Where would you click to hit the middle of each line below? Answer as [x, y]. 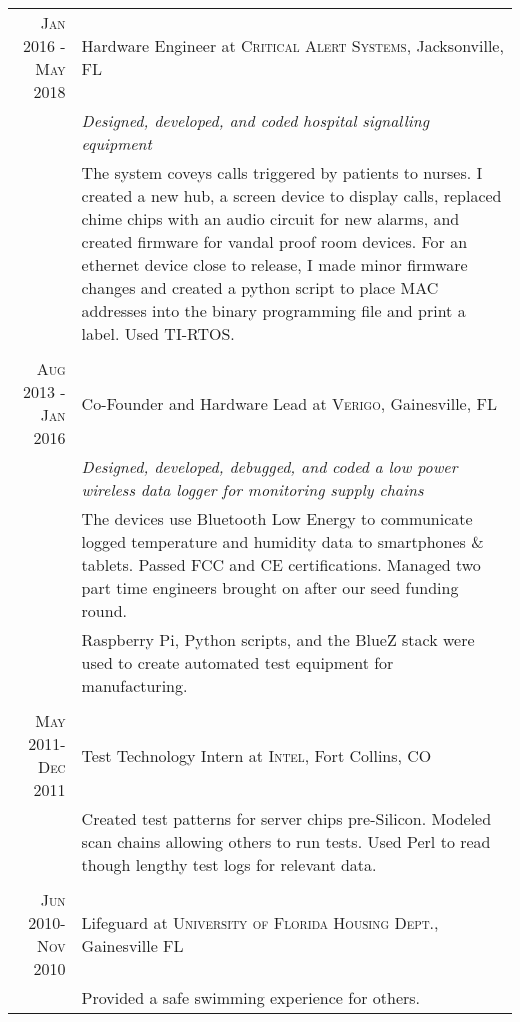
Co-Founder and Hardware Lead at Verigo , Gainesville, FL [289, 403]
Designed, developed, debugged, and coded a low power [269, 466]
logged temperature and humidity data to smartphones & [282, 541]
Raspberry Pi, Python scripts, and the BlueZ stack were [278, 639]
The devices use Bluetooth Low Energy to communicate [277, 518]
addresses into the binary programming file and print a [273, 310]
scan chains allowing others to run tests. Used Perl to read [286, 841]
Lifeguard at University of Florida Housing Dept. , [260, 922]
